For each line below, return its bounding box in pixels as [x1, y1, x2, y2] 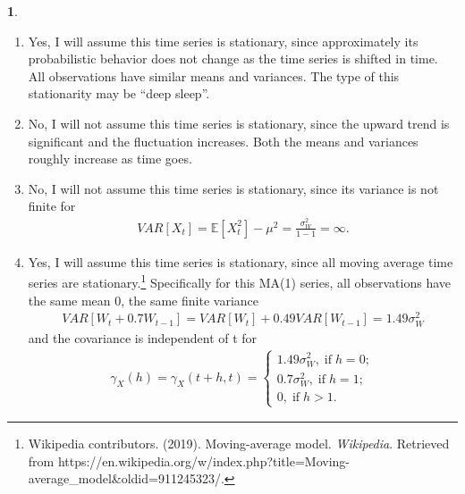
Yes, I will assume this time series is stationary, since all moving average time [28, 252, 453, 271]
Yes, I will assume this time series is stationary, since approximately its [28, 31, 418, 50]
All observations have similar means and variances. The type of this [28, 66, 400, 85]
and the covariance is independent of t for [28, 328, 258, 347]
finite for [28, 197, 76, 215]
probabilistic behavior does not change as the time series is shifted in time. [28, 49, 438, 68]
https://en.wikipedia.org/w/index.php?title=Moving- [57, 451, 350, 470]
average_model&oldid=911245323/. [28, 469, 224, 488]
